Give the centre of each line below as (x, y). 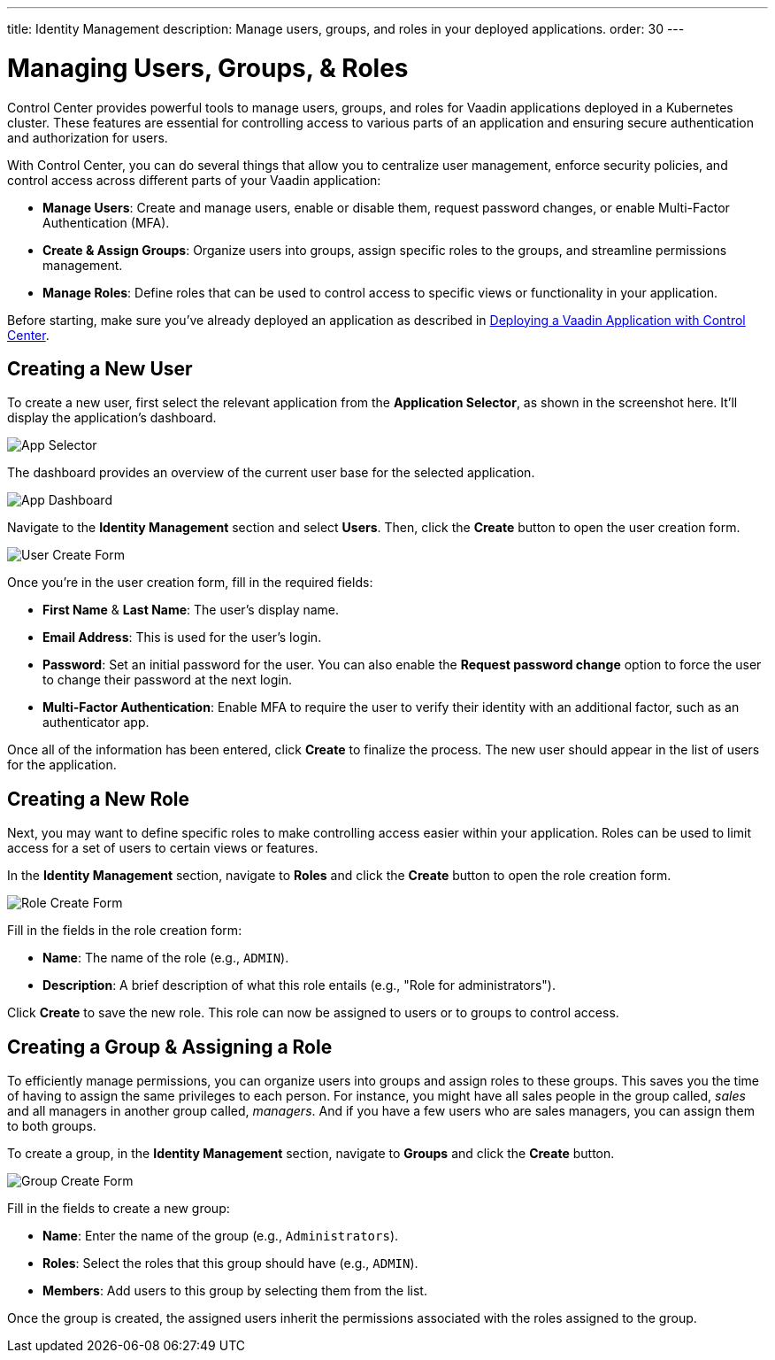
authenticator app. (96, 722)
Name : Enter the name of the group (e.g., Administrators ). (221, 1236)
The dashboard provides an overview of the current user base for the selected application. (271, 473)
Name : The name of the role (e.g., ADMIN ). (166, 958)
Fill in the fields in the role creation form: (125, 931)
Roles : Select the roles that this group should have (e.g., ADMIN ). (230, 1263)
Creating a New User (100, 368)
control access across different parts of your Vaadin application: (194, 180)
